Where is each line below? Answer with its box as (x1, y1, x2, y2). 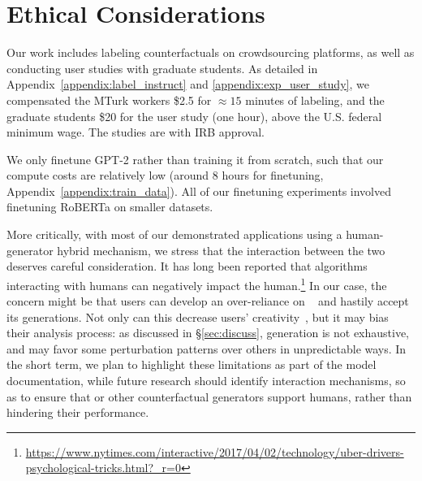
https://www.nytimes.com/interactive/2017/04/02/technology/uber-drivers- (25, 443, 404, 460)
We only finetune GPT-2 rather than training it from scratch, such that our (6, 150, 384, 167)
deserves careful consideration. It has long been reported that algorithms (6, 258, 368, 275)
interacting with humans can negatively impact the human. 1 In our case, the (6, 274, 387, 293)
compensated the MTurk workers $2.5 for (6, 91, 212, 108)
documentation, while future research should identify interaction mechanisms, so (6, 372, 406, 389)
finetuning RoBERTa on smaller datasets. (6, 198, 213, 215)
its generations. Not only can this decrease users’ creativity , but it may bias (6, 308, 389, 325)
